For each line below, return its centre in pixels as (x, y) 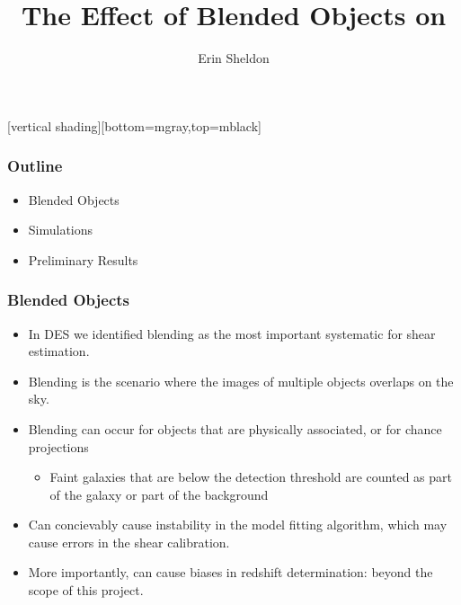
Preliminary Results (83, 259)
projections (58, 446)
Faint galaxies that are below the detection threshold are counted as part (251, 477)
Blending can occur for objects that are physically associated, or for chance (235, 428)
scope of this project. (86, 590)
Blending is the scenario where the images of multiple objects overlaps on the (241, 381)
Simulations (61, 230)
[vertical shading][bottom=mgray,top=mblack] (134, 125)
